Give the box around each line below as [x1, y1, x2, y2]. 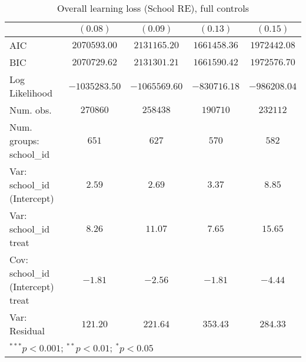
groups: [9, 134, 39, 147]
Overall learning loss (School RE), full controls [56, 1, 250, 15]
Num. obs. [9, 103, 52, 117]
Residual [9, 324, 45, 337]
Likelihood [9, 86, 53, 99]
